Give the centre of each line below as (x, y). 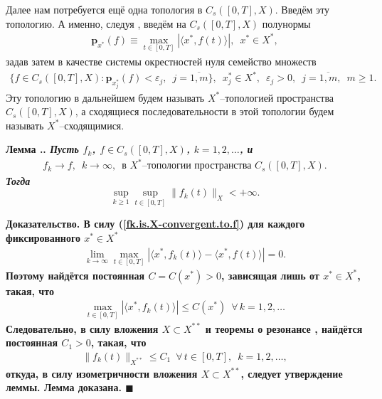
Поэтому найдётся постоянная (75, 275)
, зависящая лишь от (270, 275)
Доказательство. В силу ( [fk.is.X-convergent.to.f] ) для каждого (155, 224)
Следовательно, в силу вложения (82, 328)
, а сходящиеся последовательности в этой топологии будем (205, 111)
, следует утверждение (292, 373)
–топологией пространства (277, 97)
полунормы (286, 23)
